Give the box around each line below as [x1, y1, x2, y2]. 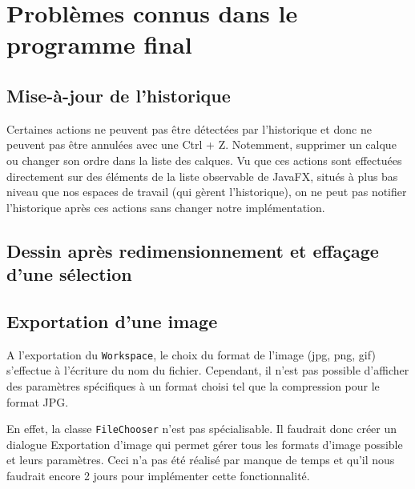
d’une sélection [6, 262, 132, 287]
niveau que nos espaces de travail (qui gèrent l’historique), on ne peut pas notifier [6, 183, 407, 200]
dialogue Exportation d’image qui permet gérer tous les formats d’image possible [6, 435, 403, 452]
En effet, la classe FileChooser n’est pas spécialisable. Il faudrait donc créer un [6, 420, 397, 437]
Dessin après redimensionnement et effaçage [6, 238, 379, 263]
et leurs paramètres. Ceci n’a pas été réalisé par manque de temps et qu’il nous [6, 451, 395, 468]
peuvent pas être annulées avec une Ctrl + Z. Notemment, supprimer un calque [6, 136, 397, 153]
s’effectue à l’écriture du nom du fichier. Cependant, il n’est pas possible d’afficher [6, 362, 409, 379]
